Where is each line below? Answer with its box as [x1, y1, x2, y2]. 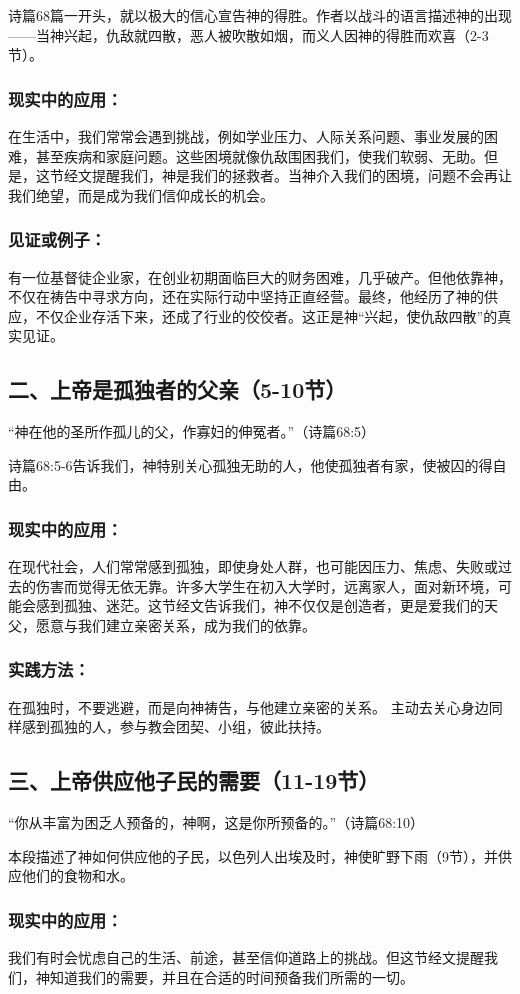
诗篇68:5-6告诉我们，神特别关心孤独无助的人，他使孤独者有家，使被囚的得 [8, 454, 493, 475]
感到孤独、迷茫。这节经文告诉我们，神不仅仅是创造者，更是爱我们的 [35, 595, 484, 616]
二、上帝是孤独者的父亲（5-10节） [8, 374, 347, 405]
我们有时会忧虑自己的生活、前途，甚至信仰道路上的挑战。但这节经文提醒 [8, 947, 484, 968]
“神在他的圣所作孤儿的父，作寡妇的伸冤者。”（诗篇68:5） [8, 421, 376, 442]
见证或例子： [8, 227, 107, 252]
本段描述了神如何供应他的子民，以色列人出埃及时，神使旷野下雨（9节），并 [8, 845, 498, 866]
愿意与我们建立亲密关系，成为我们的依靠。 [35, 614, 316, 635]
